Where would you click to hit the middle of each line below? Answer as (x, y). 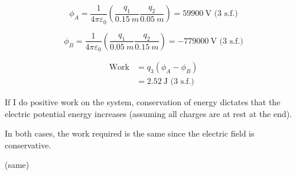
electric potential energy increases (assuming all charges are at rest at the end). (148, 113)
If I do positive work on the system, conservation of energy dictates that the (143, 102)
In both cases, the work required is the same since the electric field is (130, 133)
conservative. (28, 145)
